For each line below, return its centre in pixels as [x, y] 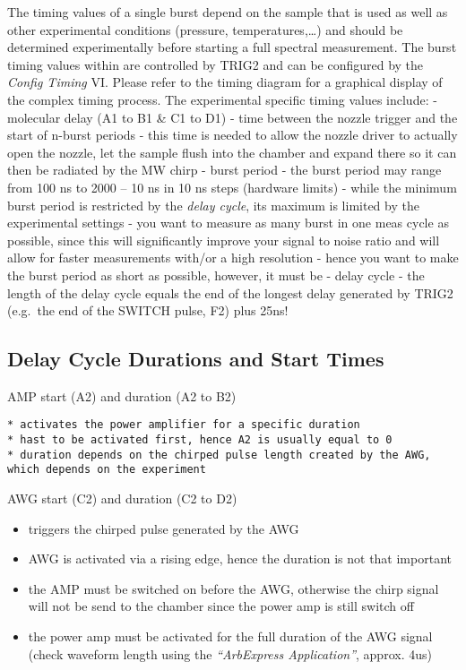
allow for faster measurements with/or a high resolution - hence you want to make [233, 258]
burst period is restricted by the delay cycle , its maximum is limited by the [213, 205]
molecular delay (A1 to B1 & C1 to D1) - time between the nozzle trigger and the [233, 117]
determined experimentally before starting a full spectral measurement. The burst [232, 47]
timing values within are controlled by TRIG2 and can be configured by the [216, 64]
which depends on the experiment [107, 470]
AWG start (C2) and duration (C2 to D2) [122, 498]
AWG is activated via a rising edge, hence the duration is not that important [240, 558]
